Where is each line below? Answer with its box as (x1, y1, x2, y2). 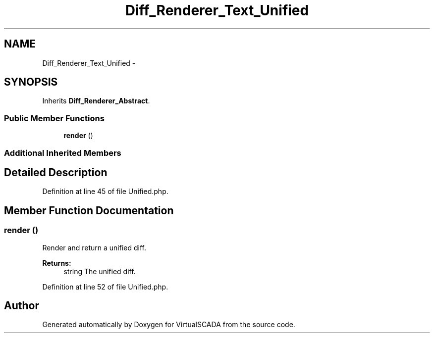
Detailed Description (4, 166, 108, 179)
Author (4, 299, 39, 312)
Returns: (42, 258, 71, 267)
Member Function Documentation (4, 204, 174, 217)
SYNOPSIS (4, 76, 58, 89)
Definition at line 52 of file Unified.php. (42, 282, 168, 291)
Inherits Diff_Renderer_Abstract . (42, 96, 150, 105)
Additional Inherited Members (4, 147, 121, 158)
